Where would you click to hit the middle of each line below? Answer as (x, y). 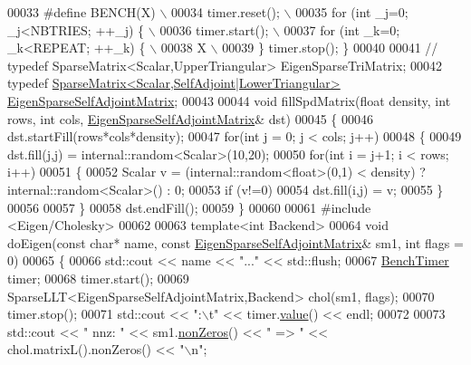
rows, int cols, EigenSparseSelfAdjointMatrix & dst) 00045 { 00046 (190, 118)
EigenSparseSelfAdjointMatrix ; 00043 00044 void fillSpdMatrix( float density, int (229, 100)
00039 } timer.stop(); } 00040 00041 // (330, 48)
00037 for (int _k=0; (342, 29)
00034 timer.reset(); (226, 12)
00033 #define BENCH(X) (82, 12)
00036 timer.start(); (214, 29)
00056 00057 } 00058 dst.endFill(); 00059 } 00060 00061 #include (189, 207)
